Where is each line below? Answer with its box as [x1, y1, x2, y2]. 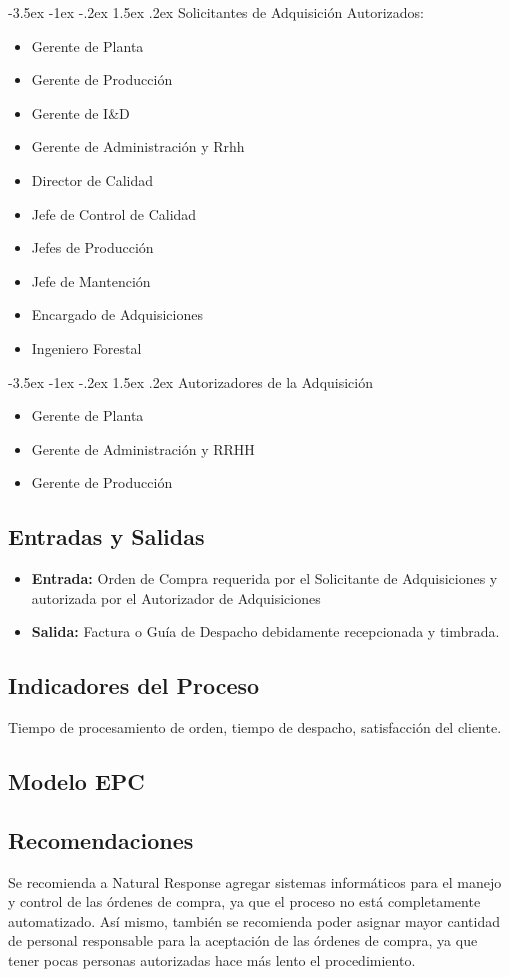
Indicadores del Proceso [8, 670, 260, 701]
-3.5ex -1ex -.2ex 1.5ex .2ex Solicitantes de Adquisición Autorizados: [8, 2, 425, 22]
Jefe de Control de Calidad [31, 203, 197, 224]
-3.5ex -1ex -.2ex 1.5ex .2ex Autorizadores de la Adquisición [8, 371, 374, 392]
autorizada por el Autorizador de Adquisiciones [31, 587, 321, 608]
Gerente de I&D [31, 102, 130, 123]
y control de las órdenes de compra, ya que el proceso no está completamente [8, 891, 481, 912]
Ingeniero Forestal [31, 337, 142, 358]
